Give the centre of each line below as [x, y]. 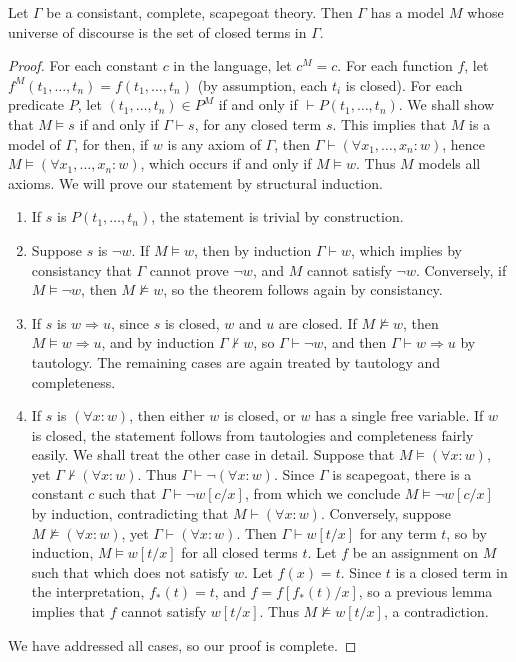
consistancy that [81, 269]
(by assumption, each [262, 84]
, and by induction [158, 342]
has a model [407, 12]
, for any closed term [258, 123]
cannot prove [189, 269]
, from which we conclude [322, 493]
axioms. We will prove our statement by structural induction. [195, 182]
